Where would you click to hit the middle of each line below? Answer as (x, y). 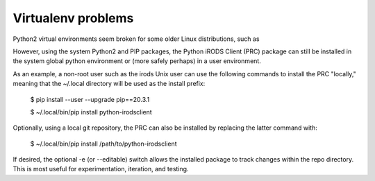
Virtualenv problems (73, 18)
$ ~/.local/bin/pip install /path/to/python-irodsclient (103, 144)
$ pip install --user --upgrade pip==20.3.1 (90, 99)
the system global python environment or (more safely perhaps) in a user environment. (137, 61)
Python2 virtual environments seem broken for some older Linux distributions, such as (136, 39)
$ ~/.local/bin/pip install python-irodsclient (91, 112)
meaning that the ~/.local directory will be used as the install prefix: (109, 84)
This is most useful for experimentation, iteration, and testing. (101, 169)
